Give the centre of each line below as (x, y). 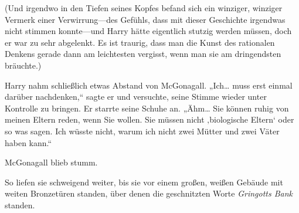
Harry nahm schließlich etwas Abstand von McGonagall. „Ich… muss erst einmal (149, 85)
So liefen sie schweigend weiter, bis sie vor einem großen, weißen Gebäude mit (144, 182)
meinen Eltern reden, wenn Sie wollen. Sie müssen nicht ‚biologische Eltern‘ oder (149, 119)
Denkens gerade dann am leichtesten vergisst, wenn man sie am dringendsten (143, 54)
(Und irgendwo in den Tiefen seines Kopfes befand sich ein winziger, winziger (144, 8)
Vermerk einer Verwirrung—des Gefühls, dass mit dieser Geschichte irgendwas (145, 19)
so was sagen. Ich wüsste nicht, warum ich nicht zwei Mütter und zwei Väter (142, 131)
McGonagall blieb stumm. (51, 162)
